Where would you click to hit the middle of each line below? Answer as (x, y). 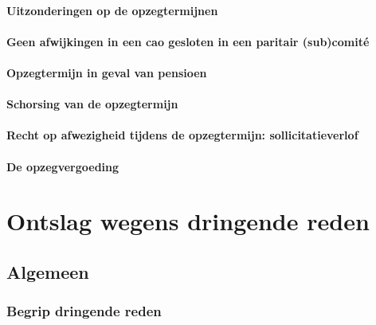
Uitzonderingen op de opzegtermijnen (112, 10)
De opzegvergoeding (63, 166)
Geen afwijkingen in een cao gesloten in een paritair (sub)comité (188, 41)
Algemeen (48, 271)
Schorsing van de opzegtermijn (92, 104)
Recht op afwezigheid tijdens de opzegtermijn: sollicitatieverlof (182, 135)
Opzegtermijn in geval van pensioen (107, 72)
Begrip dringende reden (84, 311)
